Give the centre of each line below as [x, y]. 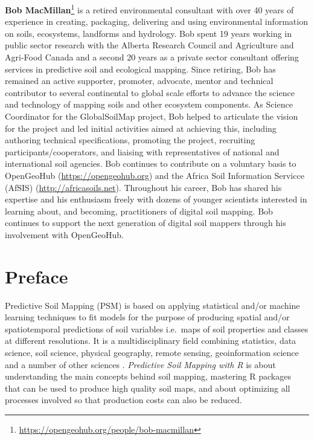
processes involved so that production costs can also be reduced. [123, 400]
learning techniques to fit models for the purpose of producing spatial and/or [147, 317]
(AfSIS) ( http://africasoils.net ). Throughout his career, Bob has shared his [143, 187]
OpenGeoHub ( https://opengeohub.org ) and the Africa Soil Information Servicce [155, 175]
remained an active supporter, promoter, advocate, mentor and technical [139, 81]
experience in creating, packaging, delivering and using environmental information [156, 21]
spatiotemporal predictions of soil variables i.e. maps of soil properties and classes [157, 328]
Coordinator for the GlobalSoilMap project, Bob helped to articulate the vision [152, 116]
